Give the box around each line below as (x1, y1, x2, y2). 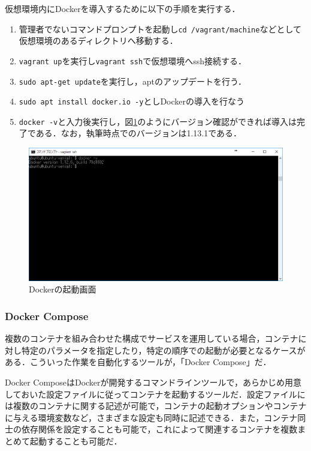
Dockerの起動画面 (29, 283, 96, 295)
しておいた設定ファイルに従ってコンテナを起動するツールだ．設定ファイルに (5, 387, 306, 400)
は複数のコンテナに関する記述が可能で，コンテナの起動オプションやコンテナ (5, 399, 307, 412)
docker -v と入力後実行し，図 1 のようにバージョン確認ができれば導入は (19, 115, 297, 127)
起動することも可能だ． (29, 434, 122, 447)
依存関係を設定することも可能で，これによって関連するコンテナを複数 (21, 423, 298, 435)
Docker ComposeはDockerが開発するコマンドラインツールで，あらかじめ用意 (5, 375, 302, 388)
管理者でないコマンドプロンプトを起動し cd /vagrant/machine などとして (19, 22, 302, 35)
